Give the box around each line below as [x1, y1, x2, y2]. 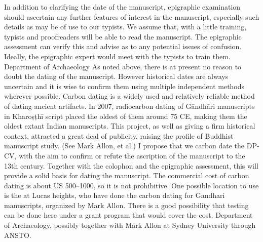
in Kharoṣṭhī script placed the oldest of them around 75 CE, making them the [4, 110, 247, 121]
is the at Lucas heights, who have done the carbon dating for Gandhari [4, 190, 225, 200]
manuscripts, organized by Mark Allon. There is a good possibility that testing [4, 199, 249, 210]
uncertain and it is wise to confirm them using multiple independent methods [4, 80, 245, 91]
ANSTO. [4, 229, 31, 240]
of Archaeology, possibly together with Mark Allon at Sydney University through [4, 220, 256, 230]
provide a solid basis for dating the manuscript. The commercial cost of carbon [4, 170, 249, 181]
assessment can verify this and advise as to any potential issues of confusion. [4, 41, 242, 52]
